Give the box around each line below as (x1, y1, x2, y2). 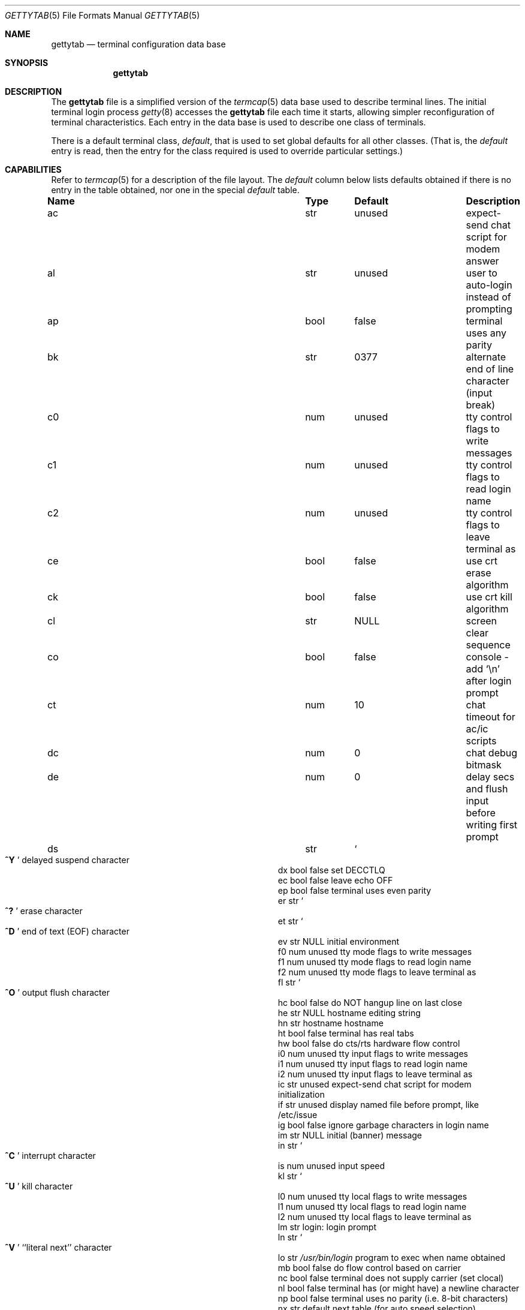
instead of (466, 291, 511, 303)
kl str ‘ (277, 1171, 302, 1181)
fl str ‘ (277, 977, 301, 987)
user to (466, 267, 497, 279)
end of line (466, 363, 514, 375)
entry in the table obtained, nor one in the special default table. (51, 185, 300, 195)
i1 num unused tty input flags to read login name (277, 1059, 468, 1069)
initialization (277, 1089, 325, 1099)
